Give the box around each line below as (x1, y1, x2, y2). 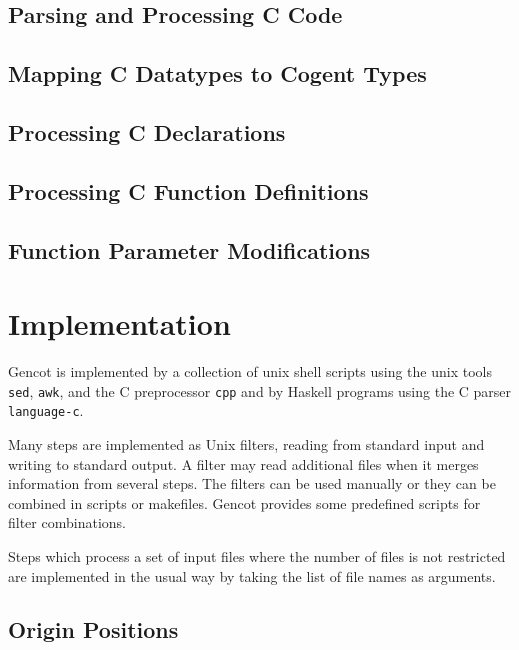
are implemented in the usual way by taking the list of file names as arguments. (8, 565, 496, 586)
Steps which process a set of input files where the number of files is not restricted (8, 545, 506, 566)
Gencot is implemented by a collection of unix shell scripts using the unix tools (8, 361, 492, 382)
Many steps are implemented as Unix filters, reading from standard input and (8, 433, 485, 454)
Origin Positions (8, 614, 179, 645)
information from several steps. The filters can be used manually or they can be (8, 473, 496, 494)
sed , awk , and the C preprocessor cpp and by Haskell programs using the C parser (8, 380, 512, 401)
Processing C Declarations (8, 116, 286, 147)
